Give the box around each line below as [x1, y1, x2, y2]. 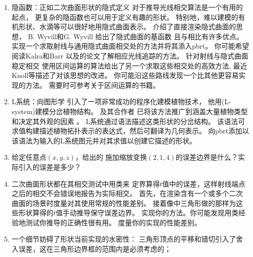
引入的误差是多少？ [18, 161, 81, 172]
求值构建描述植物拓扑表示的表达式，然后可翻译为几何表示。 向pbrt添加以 [11, 126, 249, 136]
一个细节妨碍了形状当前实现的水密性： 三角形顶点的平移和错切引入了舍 [11, 234, 243, 244]
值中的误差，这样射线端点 [162, 178, 246, 189]
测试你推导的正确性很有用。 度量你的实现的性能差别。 [25, 217, 202, 227]
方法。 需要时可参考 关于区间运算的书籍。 [25, 79, 160, 90]
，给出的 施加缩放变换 [75, 152, 147, 162]
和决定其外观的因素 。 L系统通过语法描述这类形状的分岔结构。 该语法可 [11, 116, 245, 126]
